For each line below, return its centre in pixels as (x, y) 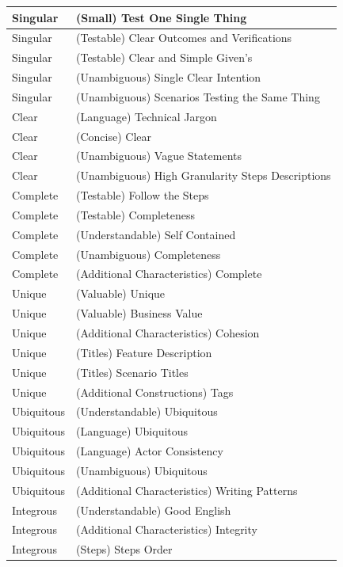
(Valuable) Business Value (139, 313)
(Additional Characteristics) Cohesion (168, 333)
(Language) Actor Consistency (150, 451)
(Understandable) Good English (154, 510)
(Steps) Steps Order (124, 549)
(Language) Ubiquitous (132, 431)
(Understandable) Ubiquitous (147, 411)
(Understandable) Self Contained (156, 234)
